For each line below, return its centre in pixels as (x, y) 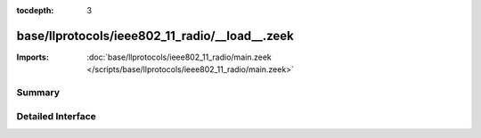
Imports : (33, 57)
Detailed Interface (57, 116)
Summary (38, 93)
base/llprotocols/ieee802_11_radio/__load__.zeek (155, 36)
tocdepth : (35, 10)
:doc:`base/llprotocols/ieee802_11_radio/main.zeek (179, 57)
